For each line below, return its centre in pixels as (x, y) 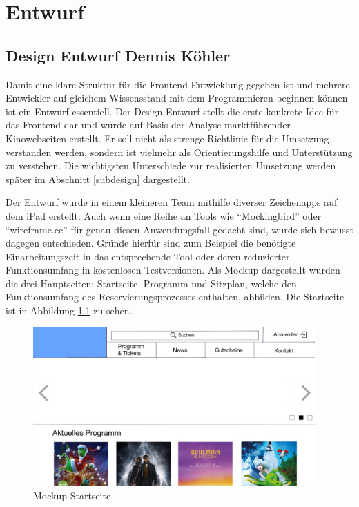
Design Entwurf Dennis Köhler (118, 55)
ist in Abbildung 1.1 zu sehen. (69, 310)
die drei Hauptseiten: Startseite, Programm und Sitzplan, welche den (151, 283)
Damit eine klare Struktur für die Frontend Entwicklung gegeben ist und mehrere (178, 84)
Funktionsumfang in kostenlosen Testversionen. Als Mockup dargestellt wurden (173, 270)
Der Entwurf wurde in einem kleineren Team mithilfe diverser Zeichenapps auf (172, 202)
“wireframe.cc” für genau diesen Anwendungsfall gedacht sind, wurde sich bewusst (179, 229)
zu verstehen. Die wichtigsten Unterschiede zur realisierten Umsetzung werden (171, 165)
